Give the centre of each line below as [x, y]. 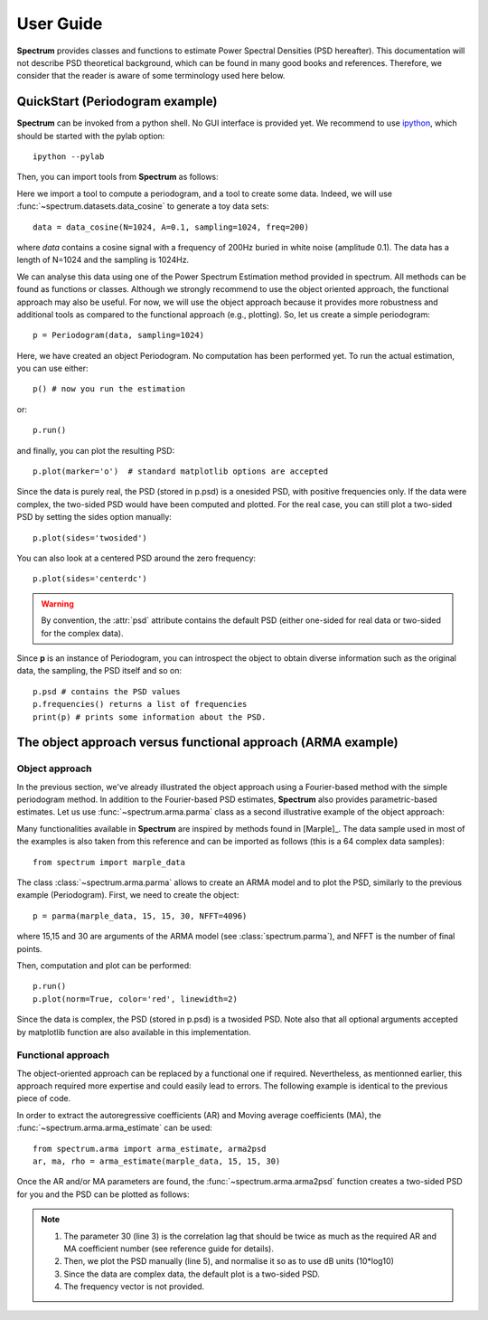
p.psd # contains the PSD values [107, 691]
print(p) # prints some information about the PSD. [150, 717]
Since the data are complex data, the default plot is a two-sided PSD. [192, 1274]
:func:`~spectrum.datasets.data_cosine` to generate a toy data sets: [143, 206]
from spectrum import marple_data [109, 862]
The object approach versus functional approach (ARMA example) [207, 743]
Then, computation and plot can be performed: [104, 965]
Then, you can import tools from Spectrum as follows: [117, 177]
